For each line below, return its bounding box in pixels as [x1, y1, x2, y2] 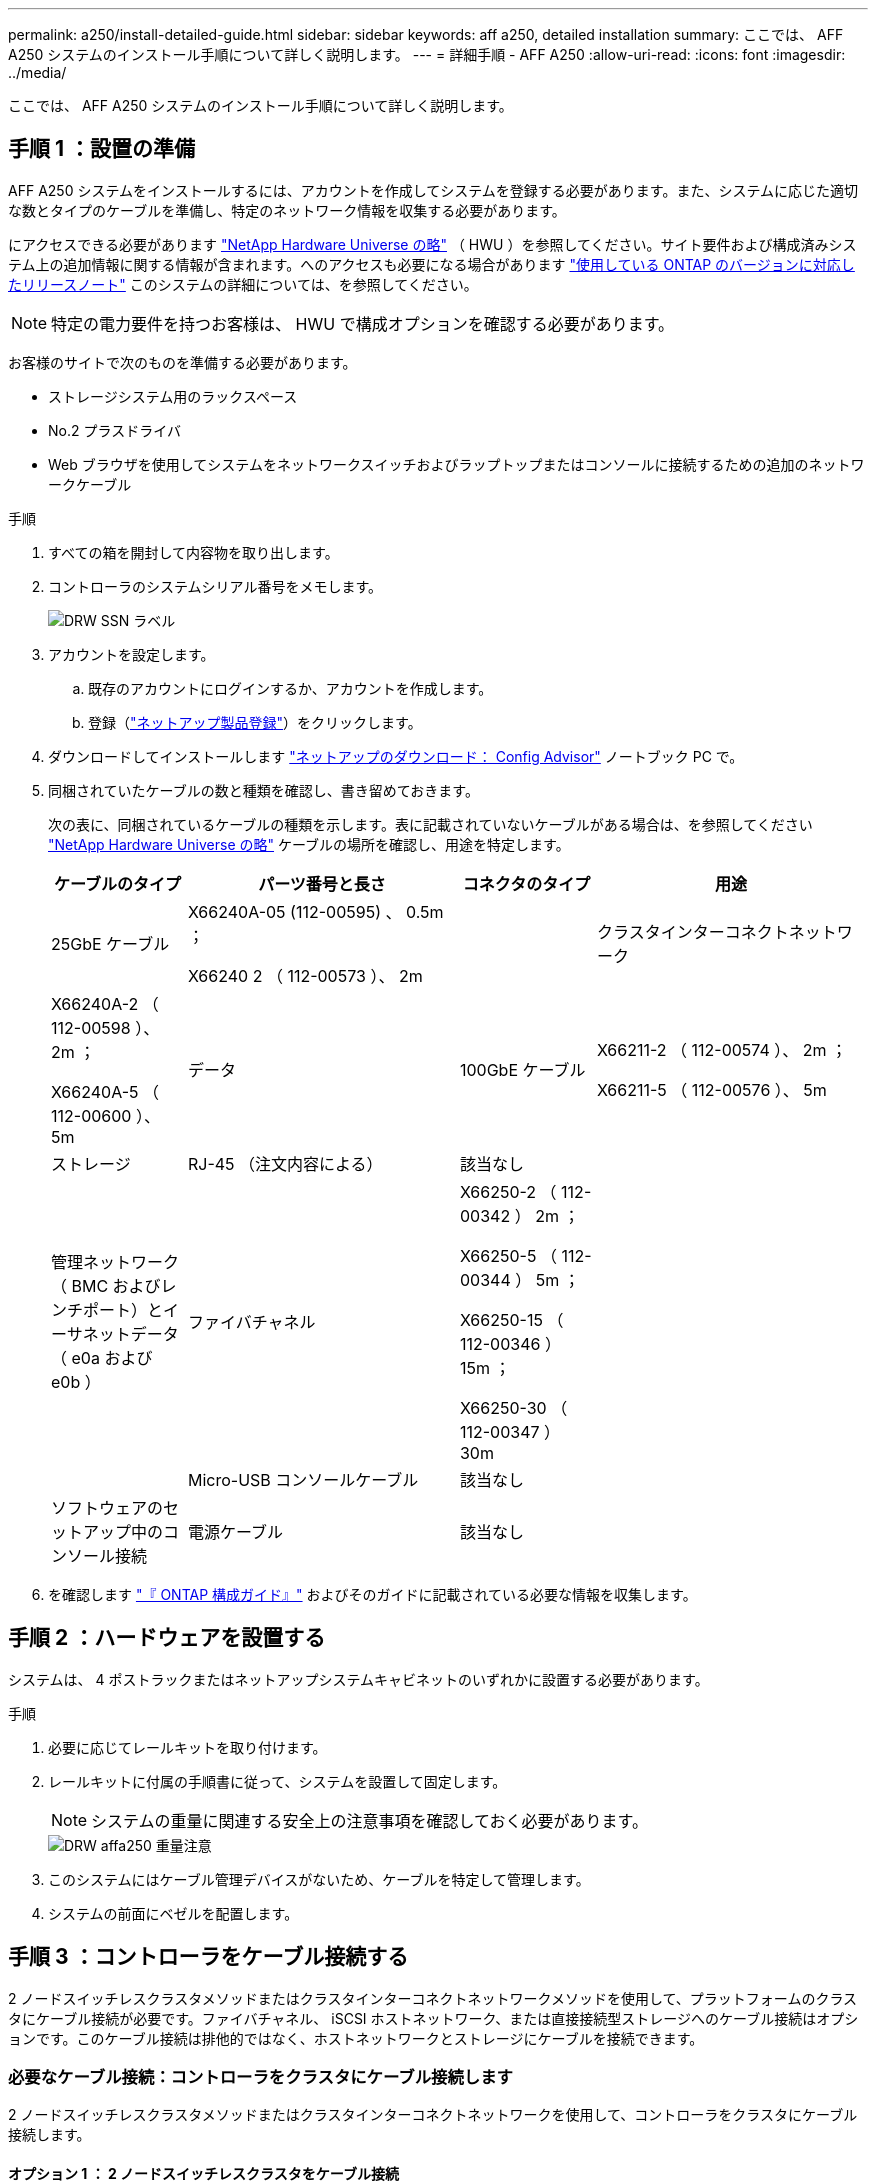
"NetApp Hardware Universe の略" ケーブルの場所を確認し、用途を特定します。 [48, 835, 570, 853]
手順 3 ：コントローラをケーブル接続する [8, 1944, 409, 1970]
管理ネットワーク [51, 1251, 180, 1272]
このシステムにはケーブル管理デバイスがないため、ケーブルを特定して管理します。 [48, 1870, 590, 1888]
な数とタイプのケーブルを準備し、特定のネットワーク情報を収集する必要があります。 [8, 201, 566, 219]
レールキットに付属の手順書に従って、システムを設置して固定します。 [48, 1772, 507, 1790]
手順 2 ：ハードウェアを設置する [8, 1625, 326, 1651]
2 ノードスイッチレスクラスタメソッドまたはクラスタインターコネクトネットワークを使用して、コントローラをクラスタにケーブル [8, 2106, 858, 2124]
